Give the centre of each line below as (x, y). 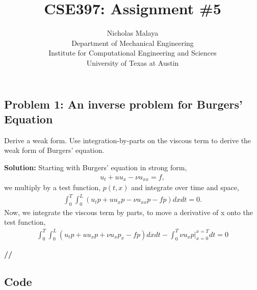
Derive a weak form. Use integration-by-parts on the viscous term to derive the (128, 140)
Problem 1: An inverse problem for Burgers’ (123, 104)
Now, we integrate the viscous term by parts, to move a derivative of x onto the (128, 212)
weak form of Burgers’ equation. (54, 150)
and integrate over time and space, (185, 187)
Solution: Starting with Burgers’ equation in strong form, (96, 167)
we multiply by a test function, (53, 187)
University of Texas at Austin (133, 62)
